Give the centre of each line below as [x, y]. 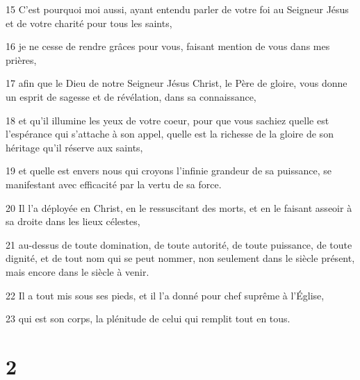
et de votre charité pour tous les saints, [89, 23]
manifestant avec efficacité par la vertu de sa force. [114, 184]
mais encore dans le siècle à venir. [77, 271]
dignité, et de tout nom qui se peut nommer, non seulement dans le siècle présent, [180, 258]
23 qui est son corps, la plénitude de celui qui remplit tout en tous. [148, 319]
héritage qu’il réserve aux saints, [74, 147]
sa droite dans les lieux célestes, [73, 221]
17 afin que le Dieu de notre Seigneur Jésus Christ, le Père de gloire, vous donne [177, 83]
